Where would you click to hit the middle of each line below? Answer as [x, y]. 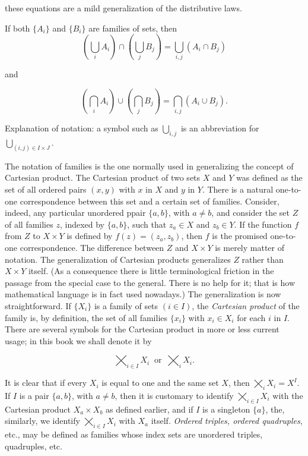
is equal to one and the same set [160, 383]
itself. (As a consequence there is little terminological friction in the [151, 271]
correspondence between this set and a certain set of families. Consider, [150, 201]
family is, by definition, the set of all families [86, 317]
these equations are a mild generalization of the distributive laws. [123, 8]
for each [251, 317]
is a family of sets [126, 306]
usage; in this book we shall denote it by [78, 340]
